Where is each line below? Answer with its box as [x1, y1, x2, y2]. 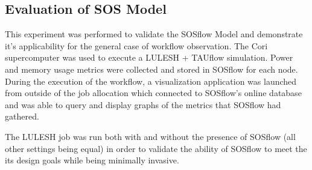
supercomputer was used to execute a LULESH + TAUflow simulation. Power [5, 51, 293, 64]
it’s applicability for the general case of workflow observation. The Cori [5, 39, 268, 52]
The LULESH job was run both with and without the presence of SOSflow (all [5, 130, 296, 142]
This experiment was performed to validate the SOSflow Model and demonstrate [5, 28, 303, 40]
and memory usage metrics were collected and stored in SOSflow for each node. [5, 62, 298, 75]
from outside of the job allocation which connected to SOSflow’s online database [5, 87, 302, 99]
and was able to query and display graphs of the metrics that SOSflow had [5, 98, 281, 111]
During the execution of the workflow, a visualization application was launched [5, 74, 297, 87]
